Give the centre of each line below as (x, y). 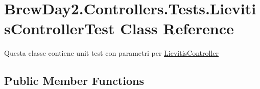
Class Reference (177, 28)
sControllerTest (60, 28)
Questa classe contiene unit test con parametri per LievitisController (111, 53)
